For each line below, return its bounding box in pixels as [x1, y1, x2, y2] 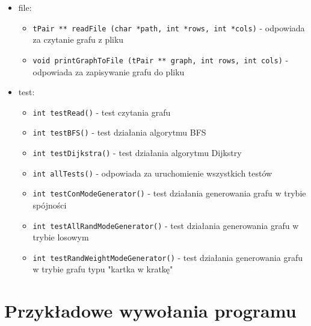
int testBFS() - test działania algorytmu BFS [32, 126, 206, 139]
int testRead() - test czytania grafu [32, 105, 171, 118]
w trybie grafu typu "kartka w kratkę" [32, 263, 173, 275]
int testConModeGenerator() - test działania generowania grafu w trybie [32, 187, 306, 199]
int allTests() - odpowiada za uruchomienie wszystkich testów [32, 166, 273, 179]
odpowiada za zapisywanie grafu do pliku [32, 65, 185, 78]
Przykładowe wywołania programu [4, 298, 297, 323]
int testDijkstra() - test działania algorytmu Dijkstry [32, 146, 242, 158]
